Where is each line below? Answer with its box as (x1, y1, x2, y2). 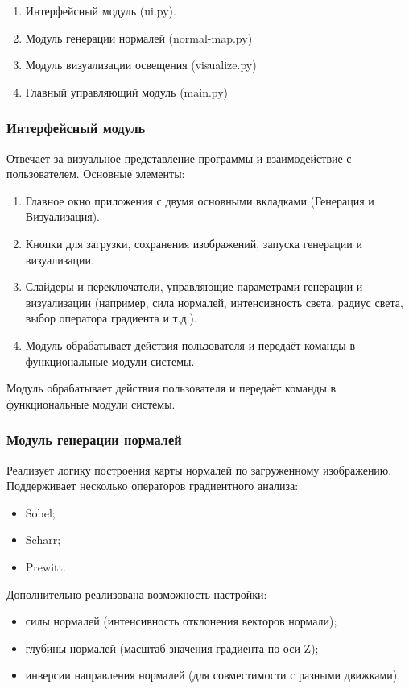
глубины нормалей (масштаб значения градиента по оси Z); (25, 639, 319, 656)
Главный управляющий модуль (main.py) (25, 83, 229, 100)
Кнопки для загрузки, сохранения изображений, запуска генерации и (25, 235, 362, 251)
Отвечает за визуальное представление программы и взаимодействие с (6, 149, 352, 166)
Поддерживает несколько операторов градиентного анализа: (6, 477, 299, 494)
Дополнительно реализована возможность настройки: (6, 585, 267, 602)
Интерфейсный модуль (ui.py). (25, 2, 176, 19)
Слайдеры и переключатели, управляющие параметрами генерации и (25, 278, 363, 295)
